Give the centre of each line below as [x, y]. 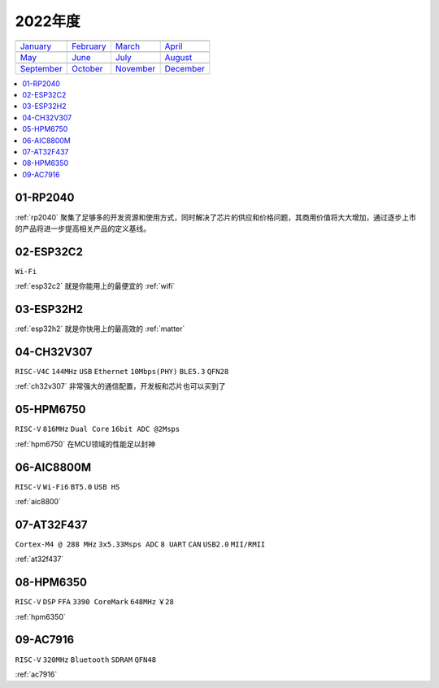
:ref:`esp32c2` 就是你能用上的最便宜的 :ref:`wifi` [95, 286]
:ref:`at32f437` [39, 559]
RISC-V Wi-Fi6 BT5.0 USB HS [67, 487]
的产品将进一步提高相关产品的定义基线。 [83, 229]
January [36, 46]
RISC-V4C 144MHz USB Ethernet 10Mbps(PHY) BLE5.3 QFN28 [122, 372]
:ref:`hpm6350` [41, 616]
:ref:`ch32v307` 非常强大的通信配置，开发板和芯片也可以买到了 [120, 386]
